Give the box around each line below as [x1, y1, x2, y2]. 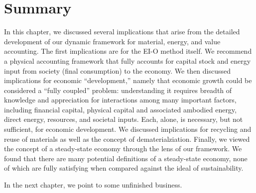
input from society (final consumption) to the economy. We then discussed [4, 65, 231, 76]
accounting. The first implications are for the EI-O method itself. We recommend [4, 46, 252, 56]
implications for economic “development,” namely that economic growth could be [4, 75, 252, 86]
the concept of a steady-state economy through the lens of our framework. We [4, 143, 242, 154]
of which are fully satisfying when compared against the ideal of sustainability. [4, 163, 244, 173]
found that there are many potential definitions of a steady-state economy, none [4, 153, 248, 163]
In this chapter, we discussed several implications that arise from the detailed [4, 26, 240, 37]
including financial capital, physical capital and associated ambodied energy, [4, 104, 237, 114]
